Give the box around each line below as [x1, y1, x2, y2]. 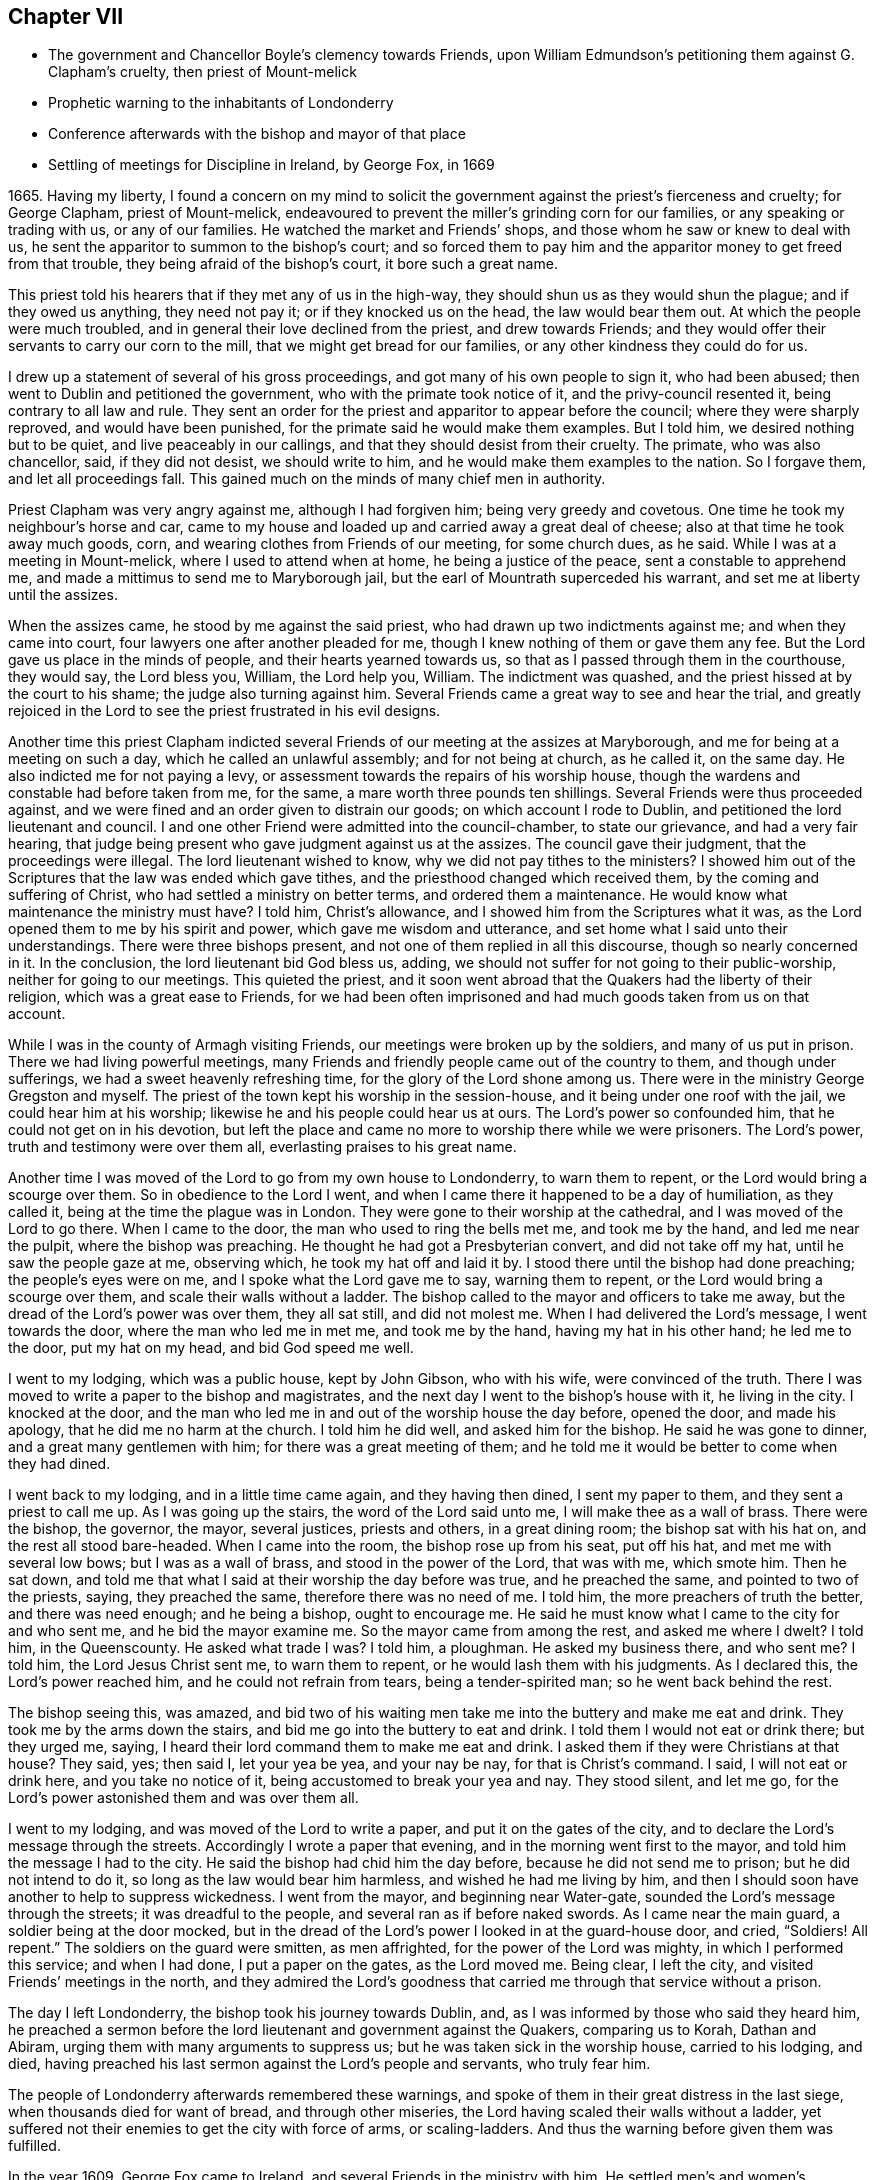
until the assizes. [8, 586, 118, 604]
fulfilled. [8, 2137, 61, 2155]
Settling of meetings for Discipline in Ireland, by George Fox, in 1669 [48, 156, 495, 174]
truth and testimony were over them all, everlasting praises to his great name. [8, 1138, 517, 1156]
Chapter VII [8, 4, 124, 29]
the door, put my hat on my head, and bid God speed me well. [8, 1339, 414, 1357]
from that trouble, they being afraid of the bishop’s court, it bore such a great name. [8, 255, 558, 273]
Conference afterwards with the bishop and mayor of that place [48, 125, 466, 143]
